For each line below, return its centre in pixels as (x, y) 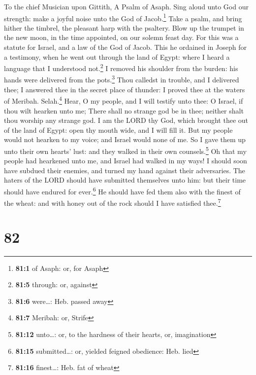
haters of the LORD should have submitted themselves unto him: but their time (125, 180)
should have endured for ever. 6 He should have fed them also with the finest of (122, 190)
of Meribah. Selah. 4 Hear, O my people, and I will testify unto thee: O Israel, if (124, 100)
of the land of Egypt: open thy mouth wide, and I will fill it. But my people (118, 130)
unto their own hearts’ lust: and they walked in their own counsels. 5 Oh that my (125, 150)
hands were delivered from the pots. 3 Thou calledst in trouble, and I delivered (122, 79)
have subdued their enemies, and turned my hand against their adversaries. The (125, 170)
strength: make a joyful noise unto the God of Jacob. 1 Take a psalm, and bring (123, 17)
